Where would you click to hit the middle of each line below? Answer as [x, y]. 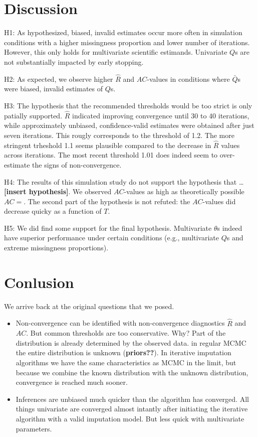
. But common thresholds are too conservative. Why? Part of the [126, 333]
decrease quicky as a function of [53, 211]
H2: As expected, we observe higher [59, 79]
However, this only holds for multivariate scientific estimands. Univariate [116, 52]
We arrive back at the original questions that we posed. [89, 306]
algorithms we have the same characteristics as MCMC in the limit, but [126, 362]
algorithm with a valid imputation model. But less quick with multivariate [130, 418]
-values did [219, 201]
